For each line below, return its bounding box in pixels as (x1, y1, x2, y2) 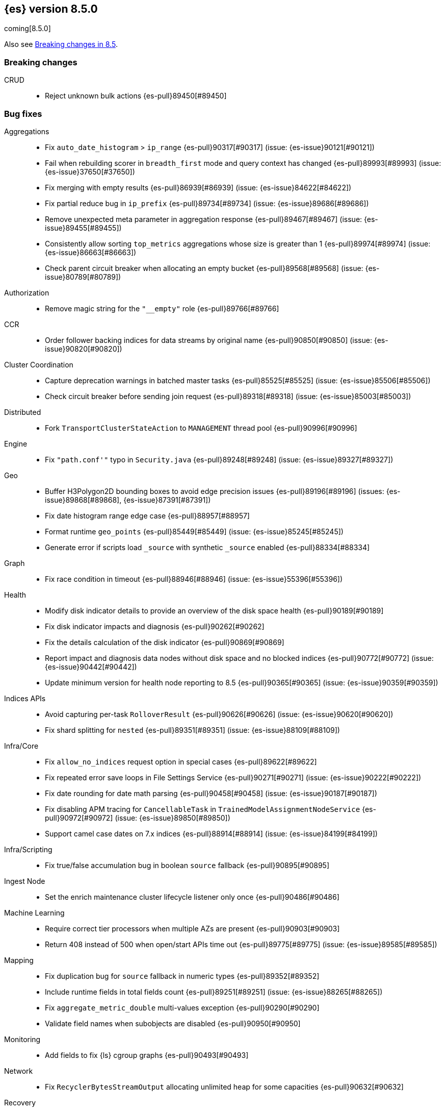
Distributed (4, 407, 41, 416)
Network (4, 1066, 33, 1075)
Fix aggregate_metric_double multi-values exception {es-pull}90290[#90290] (45, 1003, 320, 1012)
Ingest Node (4, 876, 45, 885)
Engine (4, 439, 28, 448)
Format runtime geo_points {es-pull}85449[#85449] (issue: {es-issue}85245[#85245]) (45, 527, 344, 536)
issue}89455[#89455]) (45, 223, 122, 232)
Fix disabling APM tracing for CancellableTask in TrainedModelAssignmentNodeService (45, 804, 360, 813)
